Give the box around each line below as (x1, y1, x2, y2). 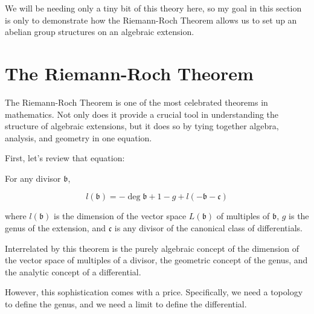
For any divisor (5, 171, 61, 184)
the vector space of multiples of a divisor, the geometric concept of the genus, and (5, 254, 308, 266)
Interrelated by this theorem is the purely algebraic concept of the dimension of (5, 242, 299, 254)
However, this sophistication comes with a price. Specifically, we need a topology (5, 286, 303, 298)
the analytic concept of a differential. (5, 265, 141, 278)
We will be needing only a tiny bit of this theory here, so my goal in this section (5, 2, 302, 14)
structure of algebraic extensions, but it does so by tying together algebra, (5, 120, 279, 132)
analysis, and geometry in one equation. (5, 131, 152, 144)
